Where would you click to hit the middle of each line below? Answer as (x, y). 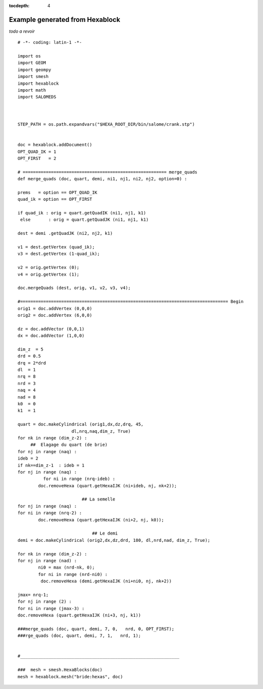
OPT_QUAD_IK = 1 (37, 152)
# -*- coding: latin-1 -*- (50, 42)
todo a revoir (22, 31)
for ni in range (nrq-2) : (50, 513)
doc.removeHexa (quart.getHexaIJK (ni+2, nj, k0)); (101, 520)
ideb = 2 (28, 459)
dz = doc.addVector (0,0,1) (51, 329)
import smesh (33, 77)
